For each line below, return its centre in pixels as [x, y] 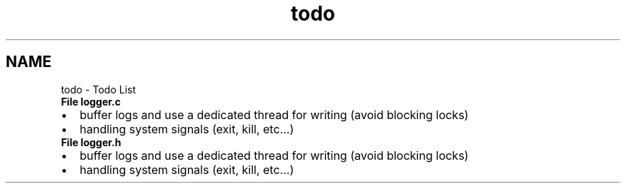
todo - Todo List [99, 89]
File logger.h [91, 142]
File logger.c [91, 101]
